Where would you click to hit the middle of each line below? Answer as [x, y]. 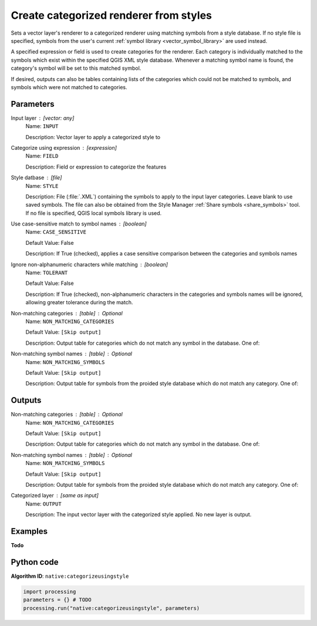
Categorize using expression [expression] [64, 147]
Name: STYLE [42, 186]
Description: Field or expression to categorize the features [96, 167]
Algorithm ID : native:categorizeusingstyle [70, 576]
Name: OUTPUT [43, 504]
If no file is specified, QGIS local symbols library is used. [94, 213]
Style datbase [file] [36, 178]
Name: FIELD [42, 156]
